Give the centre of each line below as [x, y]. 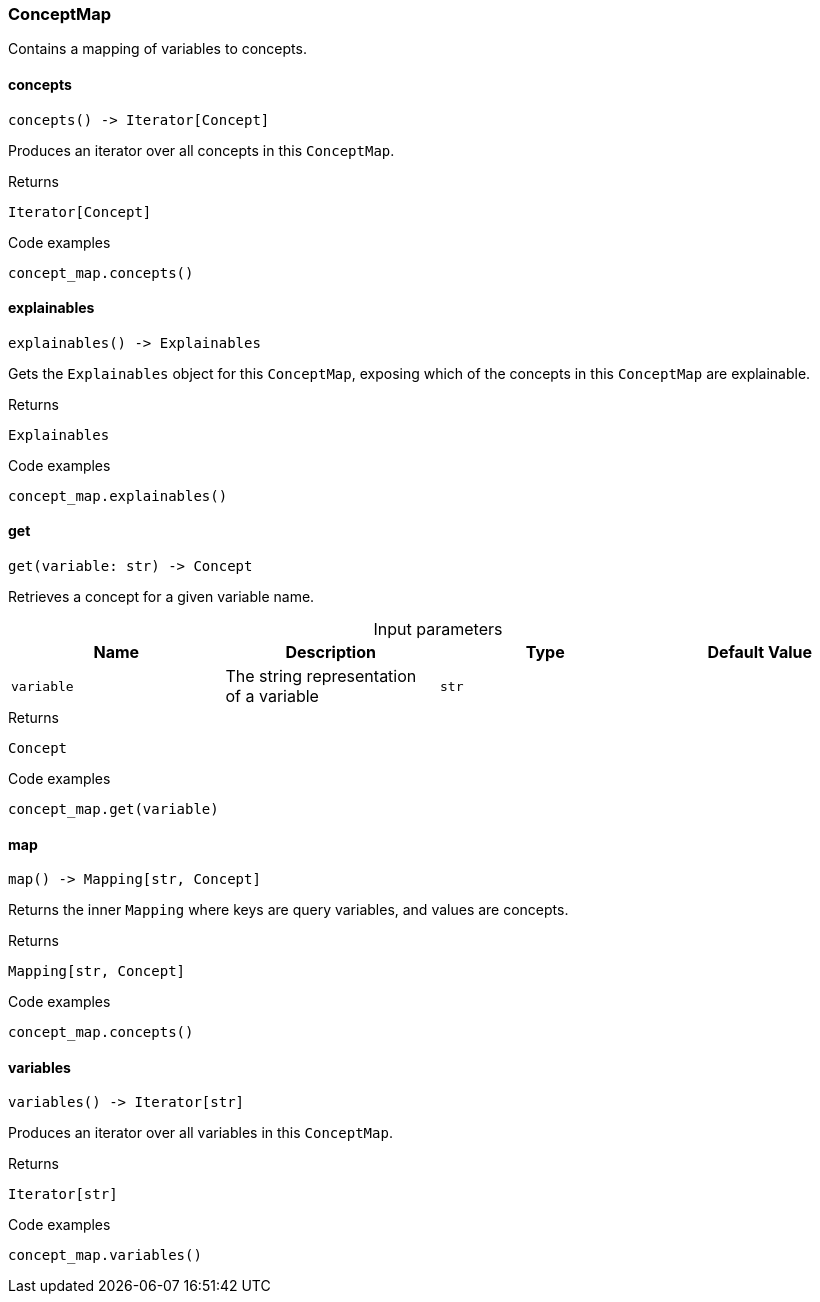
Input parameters [438, 629]
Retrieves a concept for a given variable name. [161, 597]
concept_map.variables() [105, 1255]
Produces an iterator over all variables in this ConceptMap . [200, 1133]
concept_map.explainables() [118, 495]
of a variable [272, 696]
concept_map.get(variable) [113, 809]
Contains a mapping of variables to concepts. [157, 49]
